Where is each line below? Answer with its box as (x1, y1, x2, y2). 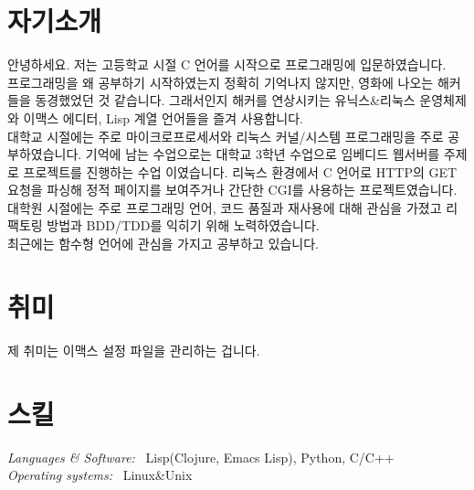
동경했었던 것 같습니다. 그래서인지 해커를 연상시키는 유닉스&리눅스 (35, 91, 416, 110)
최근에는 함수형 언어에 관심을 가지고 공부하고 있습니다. (7, 234, 319, 253)
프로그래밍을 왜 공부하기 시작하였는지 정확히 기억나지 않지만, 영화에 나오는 (7, 72, 434, 91)
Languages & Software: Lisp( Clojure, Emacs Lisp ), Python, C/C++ (7, 447, 395, 466)
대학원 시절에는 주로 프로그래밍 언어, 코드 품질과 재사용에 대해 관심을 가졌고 (7, 197, 442, 217)
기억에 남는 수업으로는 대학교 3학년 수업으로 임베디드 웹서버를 (85, 144, 440, 164)
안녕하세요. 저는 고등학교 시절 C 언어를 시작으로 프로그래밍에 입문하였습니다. (7, 55, 447, 74)
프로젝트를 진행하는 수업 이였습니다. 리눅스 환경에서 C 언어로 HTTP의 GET (23, 162, 458, 181)
